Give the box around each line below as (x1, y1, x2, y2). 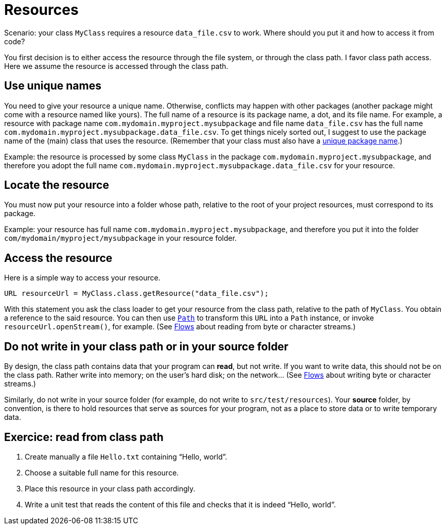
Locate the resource (4, 179, 109, 192)
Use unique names (4, 79, 101, 93)
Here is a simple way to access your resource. (4, 273, 160, 283)
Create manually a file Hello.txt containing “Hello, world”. (25, 452, 227, 461)
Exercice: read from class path (4, 430, 164, 444)
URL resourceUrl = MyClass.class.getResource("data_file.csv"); (4, 289, 269, 298)
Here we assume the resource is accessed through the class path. (4, 61, 228, 70)
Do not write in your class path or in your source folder (4, 340, 289, 353)
